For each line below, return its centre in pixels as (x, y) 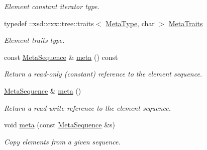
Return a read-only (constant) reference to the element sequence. (103, 74)
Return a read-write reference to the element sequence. (88, 107)
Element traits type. (34, 40)
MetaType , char (130, 23)
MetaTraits (186, 23)
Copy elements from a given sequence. (62, 141)
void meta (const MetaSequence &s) (60, 125)
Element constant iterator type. (52, 6)
